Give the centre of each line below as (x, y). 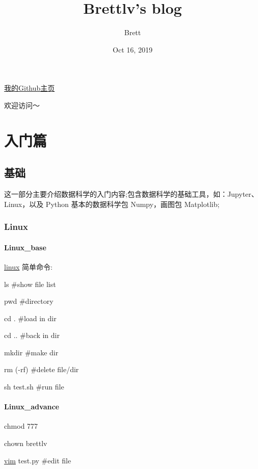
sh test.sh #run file (34, 387)
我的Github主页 (30, 88)
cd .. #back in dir (32, 335)
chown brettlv (26, 443)
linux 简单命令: (28, 266)
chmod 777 (21, 426)
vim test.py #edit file (38, 460)
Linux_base (25, 247)
